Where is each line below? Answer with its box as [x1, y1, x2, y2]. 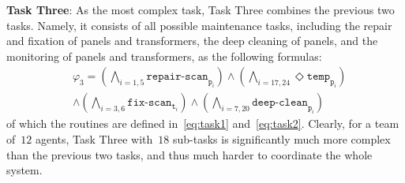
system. [6, 162, 43, 178]
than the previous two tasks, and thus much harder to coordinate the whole [6, 146, 373, 162]
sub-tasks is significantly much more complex [172, 131, 391, 148]
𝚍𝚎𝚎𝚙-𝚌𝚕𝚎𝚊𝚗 [252, 97, 308, 109]
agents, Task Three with [35, 131, 153, 148]
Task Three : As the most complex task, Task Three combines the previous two [6, 2, 395, 17]
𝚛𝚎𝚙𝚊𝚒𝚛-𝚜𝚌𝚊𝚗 [146, 71, 208, 83]
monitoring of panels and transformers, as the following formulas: [6, 47, 322, 64]
